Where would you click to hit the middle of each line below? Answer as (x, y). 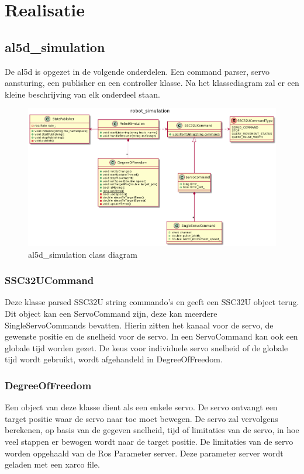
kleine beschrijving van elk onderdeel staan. (82, 94)
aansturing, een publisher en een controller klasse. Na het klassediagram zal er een (152, 83)
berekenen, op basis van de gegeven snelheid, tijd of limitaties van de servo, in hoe (152, 430)
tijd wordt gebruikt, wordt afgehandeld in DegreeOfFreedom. (114, 359)
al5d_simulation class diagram (83, 254)
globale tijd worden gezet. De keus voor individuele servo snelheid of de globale (146, 347)
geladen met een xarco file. (52, 464)
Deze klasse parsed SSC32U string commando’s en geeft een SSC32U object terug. (152, 302)
